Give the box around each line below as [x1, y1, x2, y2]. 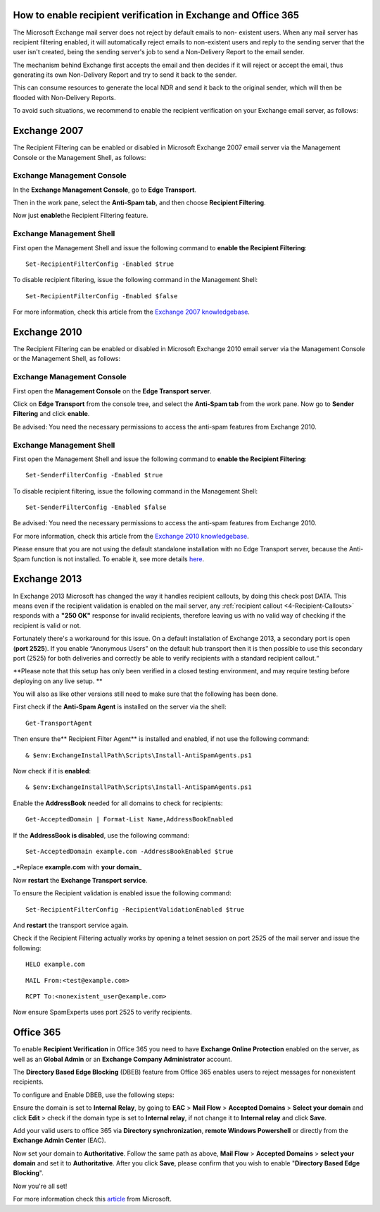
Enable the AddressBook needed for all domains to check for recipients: [13, 799, 223, 807]
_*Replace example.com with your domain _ [13, 863, 142, 871]
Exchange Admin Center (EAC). [13, 1136, 106, 1145]
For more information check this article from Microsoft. [13, 1195, 172, 1204]
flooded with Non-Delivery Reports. [13, 93, 116, 102]
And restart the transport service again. [13, 921, 129, 929]
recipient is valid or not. [13, 621, 82, 630]
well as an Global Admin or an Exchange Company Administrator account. [13, 1055, 232, 1063]
